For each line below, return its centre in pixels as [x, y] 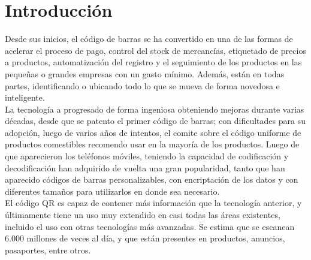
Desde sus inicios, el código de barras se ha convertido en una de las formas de [149, 39]
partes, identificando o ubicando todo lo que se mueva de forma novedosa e [142, 85]
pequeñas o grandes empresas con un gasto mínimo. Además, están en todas [145, 73]
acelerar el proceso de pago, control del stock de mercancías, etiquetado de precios [155, 50]
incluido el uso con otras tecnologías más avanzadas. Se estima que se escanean [150, 226]
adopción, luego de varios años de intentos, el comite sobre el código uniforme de [153, 132]
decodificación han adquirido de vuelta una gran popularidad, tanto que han [145, 167]
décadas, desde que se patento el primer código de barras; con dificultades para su [155, 121]
